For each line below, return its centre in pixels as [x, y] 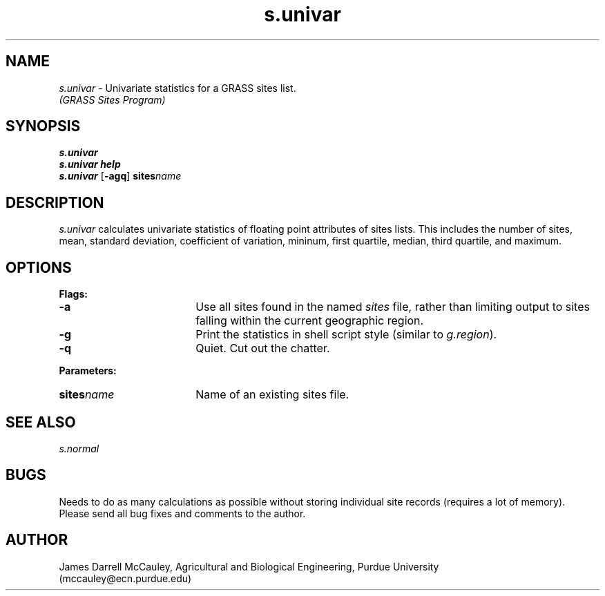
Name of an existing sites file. [272, 395]
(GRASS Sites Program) [112, 99]
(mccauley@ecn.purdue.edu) [125, 578]
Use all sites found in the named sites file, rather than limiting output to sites [393, 307]
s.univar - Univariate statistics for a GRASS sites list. [177, 88]
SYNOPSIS [43, 126]
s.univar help [90, 164]
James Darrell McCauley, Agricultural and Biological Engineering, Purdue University [249, 566]
